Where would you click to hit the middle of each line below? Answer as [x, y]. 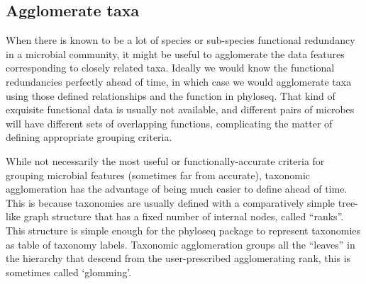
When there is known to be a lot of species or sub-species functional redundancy [181, 40]
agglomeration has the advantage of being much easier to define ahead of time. [177, 189]
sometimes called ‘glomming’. [69, 272]
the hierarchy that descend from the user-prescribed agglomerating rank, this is [178, 258]
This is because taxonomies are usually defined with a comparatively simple [171, 202]
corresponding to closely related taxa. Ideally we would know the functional [170, 68]
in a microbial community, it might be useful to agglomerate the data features [175, 53]
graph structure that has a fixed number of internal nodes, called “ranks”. [184, 216]
